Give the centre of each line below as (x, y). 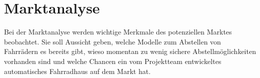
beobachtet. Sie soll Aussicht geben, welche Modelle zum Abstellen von (112, 41)
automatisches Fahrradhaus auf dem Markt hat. (77, 71)
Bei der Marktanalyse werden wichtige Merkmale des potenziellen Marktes (118, 32)
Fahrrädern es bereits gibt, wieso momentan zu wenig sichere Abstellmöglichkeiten (130, 51)
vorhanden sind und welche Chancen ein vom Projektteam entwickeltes (113, 61)
